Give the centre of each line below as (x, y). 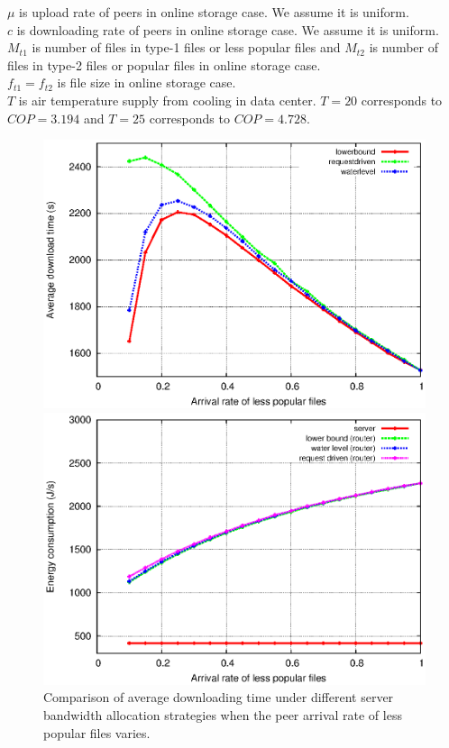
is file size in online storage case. (147, 82)
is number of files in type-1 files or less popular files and (186, 47)
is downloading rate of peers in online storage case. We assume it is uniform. (228, 29)
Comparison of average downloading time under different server (219, 697)
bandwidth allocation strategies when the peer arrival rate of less (223, 714)
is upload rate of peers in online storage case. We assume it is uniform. (214, 12)
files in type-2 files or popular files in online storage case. (164, 64)
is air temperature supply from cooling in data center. (167, 100)
